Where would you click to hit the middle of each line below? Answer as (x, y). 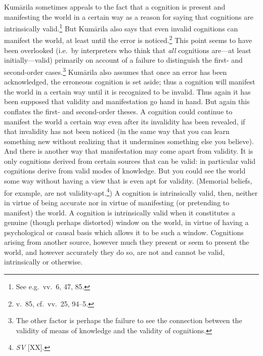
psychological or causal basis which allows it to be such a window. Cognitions (124, 232)
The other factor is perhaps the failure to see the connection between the (129, 320)
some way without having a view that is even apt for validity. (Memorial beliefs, (128, 181)
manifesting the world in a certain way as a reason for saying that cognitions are (129, 16)
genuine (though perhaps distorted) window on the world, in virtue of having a (126, 222)
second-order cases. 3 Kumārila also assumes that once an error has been (116, 71)
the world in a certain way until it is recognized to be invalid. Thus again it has (127, 91)
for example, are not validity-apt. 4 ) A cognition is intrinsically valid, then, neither (131, 192)
